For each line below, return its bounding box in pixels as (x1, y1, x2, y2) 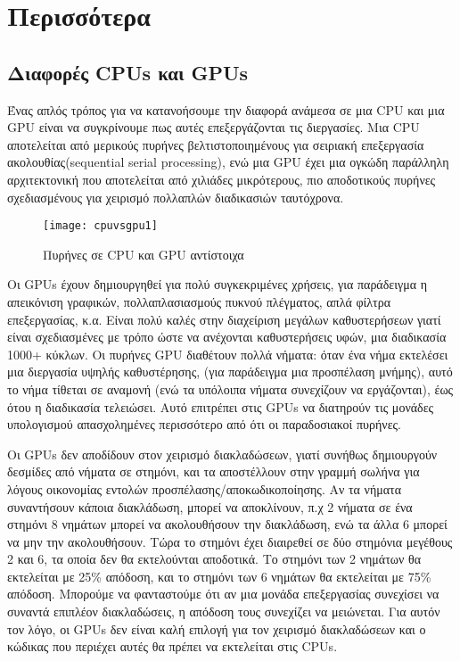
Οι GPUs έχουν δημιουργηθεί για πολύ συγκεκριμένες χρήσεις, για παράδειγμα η (7, 275, 427, 293)
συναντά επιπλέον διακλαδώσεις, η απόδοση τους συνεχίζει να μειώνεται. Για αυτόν (7, 602, 440, 621)
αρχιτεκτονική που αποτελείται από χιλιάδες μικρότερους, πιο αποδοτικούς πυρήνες (7, 169, 436, 188)
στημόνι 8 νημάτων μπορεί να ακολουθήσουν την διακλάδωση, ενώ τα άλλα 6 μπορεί (7, 515, 448, 533)
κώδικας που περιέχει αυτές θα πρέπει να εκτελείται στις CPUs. (7, 637, 338, 656)
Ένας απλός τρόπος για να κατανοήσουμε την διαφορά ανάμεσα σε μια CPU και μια (7, 100, 445, 119)
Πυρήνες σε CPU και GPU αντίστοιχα (43, 244, 244, 263)
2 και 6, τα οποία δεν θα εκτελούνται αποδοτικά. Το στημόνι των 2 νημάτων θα (7, 549, 422, 568)
